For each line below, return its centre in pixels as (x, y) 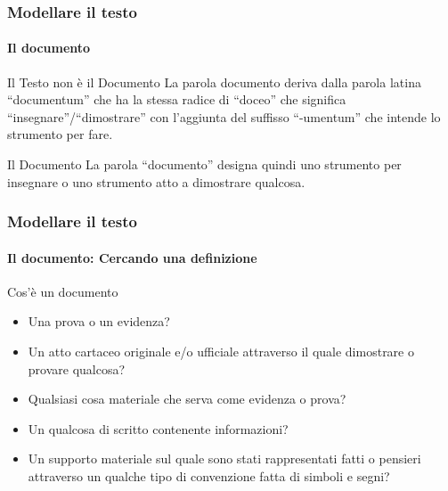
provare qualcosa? (77, 368)
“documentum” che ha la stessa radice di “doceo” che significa (177, 99)
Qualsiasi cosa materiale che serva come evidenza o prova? (187, 399)
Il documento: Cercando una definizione (132, 257)
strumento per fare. (60, 134)
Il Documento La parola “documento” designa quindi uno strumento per (204, 164)
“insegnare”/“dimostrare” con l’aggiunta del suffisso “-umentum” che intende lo (224, 116)
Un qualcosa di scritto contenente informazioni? (158, 428)
